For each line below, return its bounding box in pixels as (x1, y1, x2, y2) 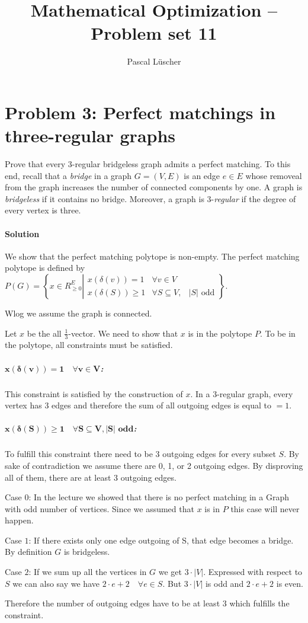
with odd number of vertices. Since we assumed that (5, 502, 194, 515)
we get (158, 566, 182, 578)
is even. (276, 577, 303, 589)
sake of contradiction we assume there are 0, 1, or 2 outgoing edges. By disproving (5, 459, 303, 471)
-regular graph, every (217, 387, 293, 400)
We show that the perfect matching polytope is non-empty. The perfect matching (5, 250, 300, 262)
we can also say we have (12, 577, 100, 589)
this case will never (230, 502, 300, 515)
